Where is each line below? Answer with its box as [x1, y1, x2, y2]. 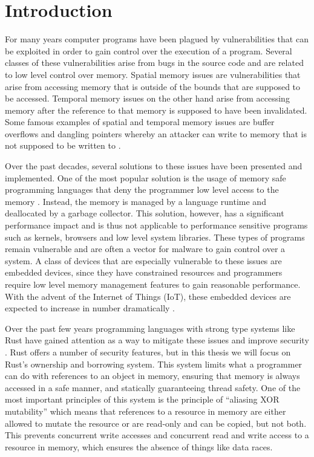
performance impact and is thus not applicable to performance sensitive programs [5, 219, 308, 232]
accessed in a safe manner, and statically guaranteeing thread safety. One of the [5, 381, 301, 394]
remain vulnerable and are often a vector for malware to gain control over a [5, 242, 286, 255]
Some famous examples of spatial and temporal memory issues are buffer [5, 115, 275, 128]
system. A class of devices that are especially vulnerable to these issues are [5, 254, 282, 267]
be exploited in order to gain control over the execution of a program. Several [5, 44, 292, 57]
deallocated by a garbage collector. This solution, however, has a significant [5, 207, 284, 219]
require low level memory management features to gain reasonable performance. [5, 278, 301, 290]
